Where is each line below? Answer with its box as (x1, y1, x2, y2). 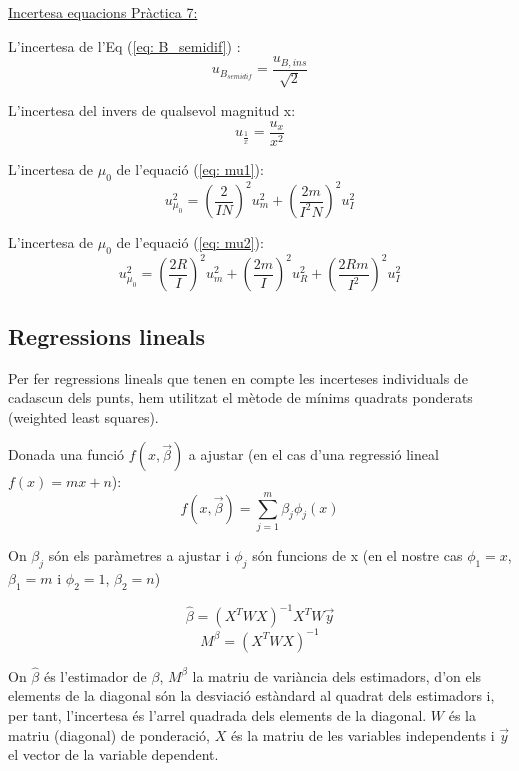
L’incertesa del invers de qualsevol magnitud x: (8, 100, 296, 121)
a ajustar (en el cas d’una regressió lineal (188, 444, 439, 465)
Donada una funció (8, 444, 125, 465)
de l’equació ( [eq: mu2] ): (116, 232, 264, 253)
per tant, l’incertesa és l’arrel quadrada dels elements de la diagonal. (8, 705, 427, 726)
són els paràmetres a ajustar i (48, 545, 230, 566)
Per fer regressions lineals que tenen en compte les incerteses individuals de (8, 367, 468, 388)
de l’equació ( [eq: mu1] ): (116, 158, 264, 179)
